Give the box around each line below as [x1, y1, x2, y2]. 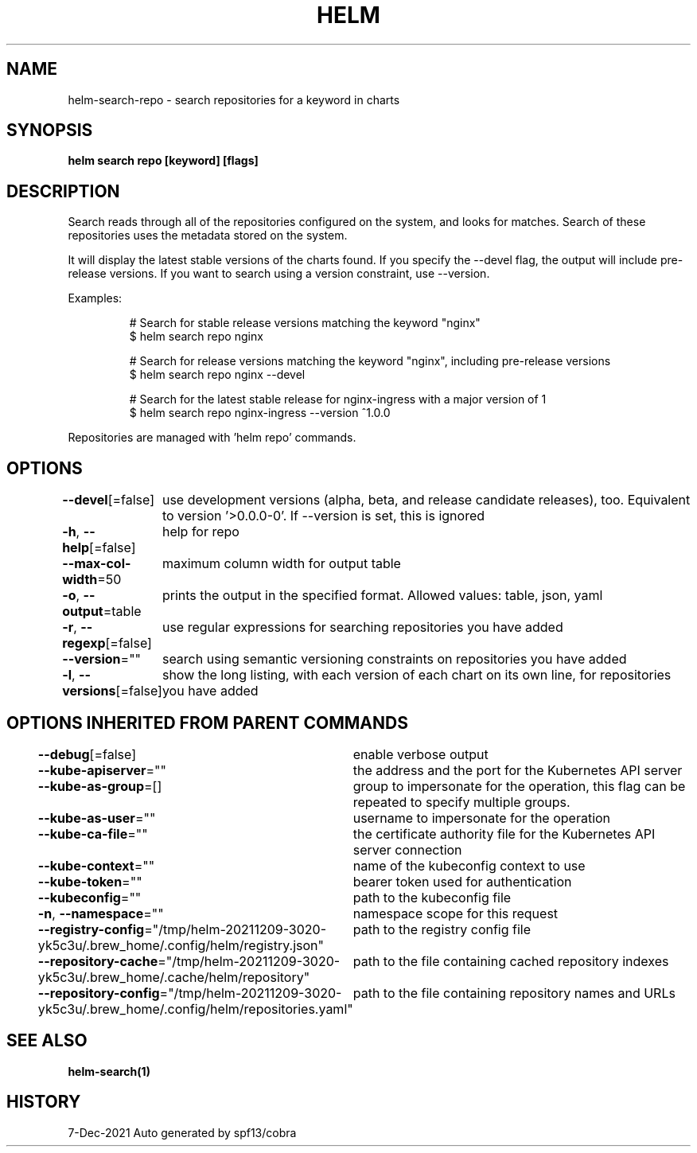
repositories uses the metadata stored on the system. [68, 228, 348, 243]
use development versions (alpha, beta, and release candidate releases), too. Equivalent [162, 492, 691, 508]
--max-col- [62, 555, 131, 572]
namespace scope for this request [352, 905, 559, 921]
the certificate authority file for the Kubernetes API [352, 825, 656, 842]
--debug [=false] [37, 746, 136, 762]
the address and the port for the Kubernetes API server [352, 762, 683, 778]
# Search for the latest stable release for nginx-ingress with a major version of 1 [129, 392, 547, 407]
